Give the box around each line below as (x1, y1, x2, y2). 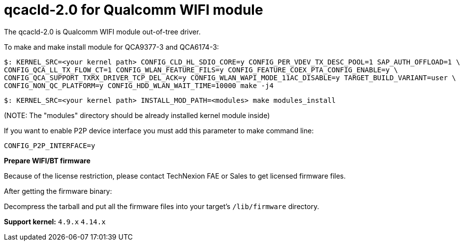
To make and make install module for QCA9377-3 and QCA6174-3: (4, 42, 219, 51)
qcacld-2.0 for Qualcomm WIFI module (4, 1, 263, 18)
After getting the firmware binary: (4, 186, 112, 195)
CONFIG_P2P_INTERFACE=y (4, 141, 95, 150)
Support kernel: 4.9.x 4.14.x (4, 217, 106, 226)
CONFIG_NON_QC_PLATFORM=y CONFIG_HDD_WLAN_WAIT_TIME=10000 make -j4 (4, 81, 274, 90)
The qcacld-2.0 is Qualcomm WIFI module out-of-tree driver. (4, 27, 201, 36)
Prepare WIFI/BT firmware (4, 156, 91, 165)
